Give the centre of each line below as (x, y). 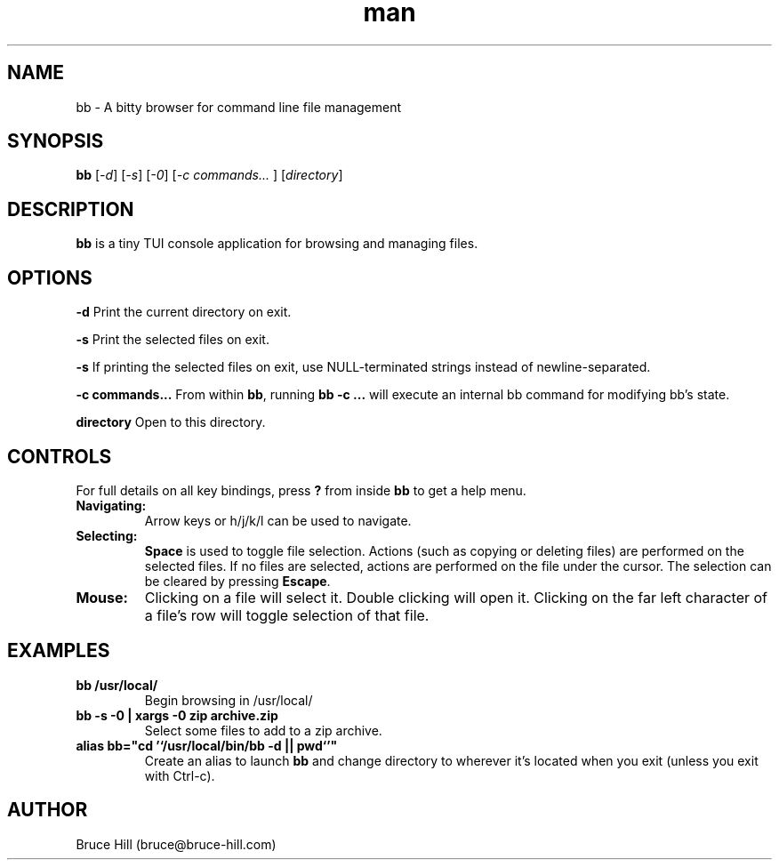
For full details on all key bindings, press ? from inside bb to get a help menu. (301, 490)
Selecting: (107, 535)
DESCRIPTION (71, 209)
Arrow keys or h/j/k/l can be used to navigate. (278, 520)
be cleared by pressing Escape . (237, 581)
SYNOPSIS (56, 141)
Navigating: (111, 505)
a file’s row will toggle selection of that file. (287, 615)
